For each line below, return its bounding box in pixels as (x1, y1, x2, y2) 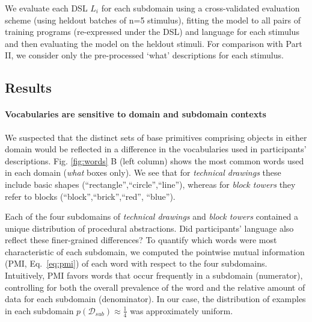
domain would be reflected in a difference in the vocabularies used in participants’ (5, 143, 307, 155)
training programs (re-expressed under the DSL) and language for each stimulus (5, 25, 299, 38)
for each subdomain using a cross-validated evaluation (101, 2, 300, 14)
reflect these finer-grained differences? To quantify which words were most (5, 234, 277, 246)
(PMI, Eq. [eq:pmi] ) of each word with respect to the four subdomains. (5, 257, 268, 270)
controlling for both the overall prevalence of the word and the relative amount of (5, 280, 305, 293)
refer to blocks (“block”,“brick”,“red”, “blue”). (5, 190, 176, 202)
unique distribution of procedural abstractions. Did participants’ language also (5, 221, 294, 234)
